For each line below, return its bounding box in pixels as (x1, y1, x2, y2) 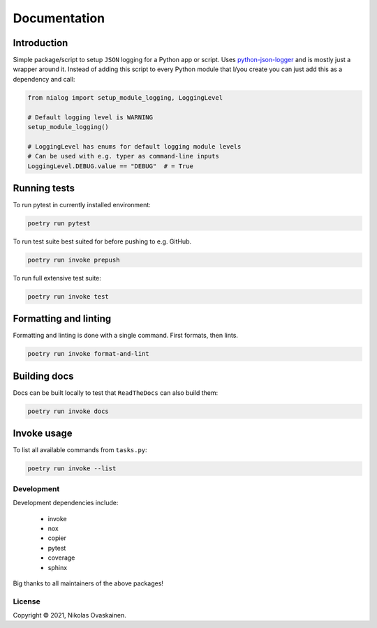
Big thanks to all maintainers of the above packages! (13, 579, 164, 588)
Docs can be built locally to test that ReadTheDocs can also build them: (13, 388, 219, 397)
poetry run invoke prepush (27, 256, 120, 264)
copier (47, 534, 66, 542)
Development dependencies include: (13, 499, 119, 507)
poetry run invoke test (27, 292, 110, 300)
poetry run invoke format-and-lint (27, 350, 149, 358)
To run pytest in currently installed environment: (13, 201, 151, 209)
